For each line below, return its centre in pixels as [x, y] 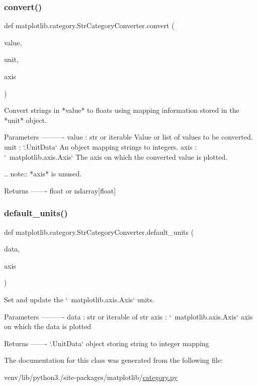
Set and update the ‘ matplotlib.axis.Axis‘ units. [79, 299]
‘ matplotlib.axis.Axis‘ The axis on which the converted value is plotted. [116, 156]
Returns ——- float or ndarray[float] [60, 190]
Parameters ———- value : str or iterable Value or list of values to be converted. [128, 137]
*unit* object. [25, 120]
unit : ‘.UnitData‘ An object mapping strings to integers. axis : [101, 146]
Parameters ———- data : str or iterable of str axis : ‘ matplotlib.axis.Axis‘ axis [128, 316]
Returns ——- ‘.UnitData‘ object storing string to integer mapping [107, 343]
